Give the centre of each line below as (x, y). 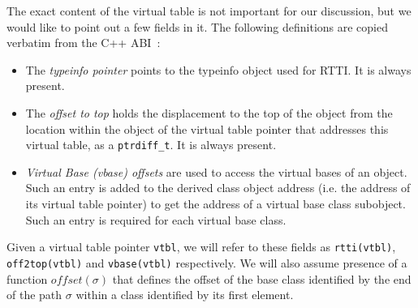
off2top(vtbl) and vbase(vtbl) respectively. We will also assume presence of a (207, 262)
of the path (34, 295)
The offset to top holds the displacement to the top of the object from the (209, 112)
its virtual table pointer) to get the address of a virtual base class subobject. (215, 203)
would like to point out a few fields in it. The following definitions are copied (197, 26)
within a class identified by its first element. (185, 295)
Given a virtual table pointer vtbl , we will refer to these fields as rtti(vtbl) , (201, 247)
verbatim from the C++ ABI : (84, 43)
